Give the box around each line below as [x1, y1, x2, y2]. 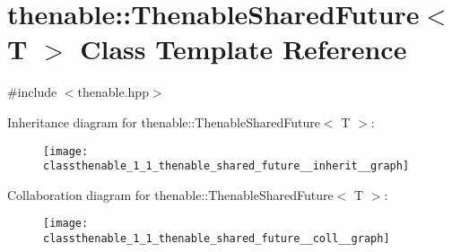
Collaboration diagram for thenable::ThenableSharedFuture [7, 185, 334, 204]
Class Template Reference [80, 30, 407, 67]
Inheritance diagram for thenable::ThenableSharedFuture [7, 112, 320, 131]
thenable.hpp [77, 83, 149, 101]
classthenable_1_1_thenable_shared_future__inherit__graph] [43, 160, 410, 173]
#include [7, 83, 57, 101]
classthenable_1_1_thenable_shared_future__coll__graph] [43, 232, 390, 246]
